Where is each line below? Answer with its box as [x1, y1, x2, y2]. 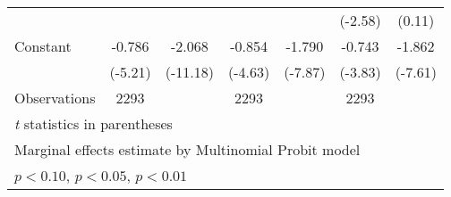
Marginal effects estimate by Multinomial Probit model [14, 139, 361, 160]
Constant [14, 36, 72, 56]
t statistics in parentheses [14, 113, 173, 134]
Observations [14, 87, 96, 108]
